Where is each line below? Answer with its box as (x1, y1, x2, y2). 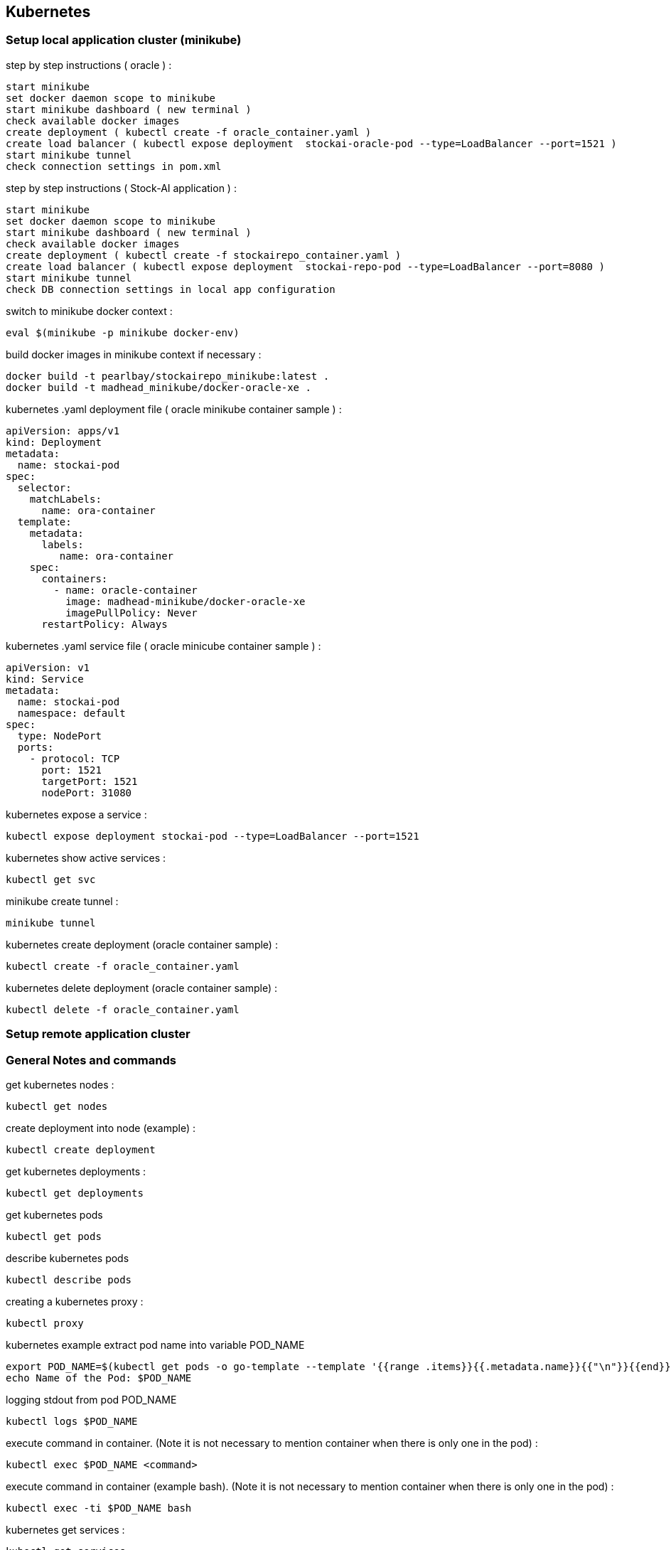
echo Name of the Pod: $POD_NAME (6, 1372, 192, 1384)
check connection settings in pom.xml (6, 160, 222, 172)
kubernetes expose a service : (6, 808, 147, 821)
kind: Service (6, 673, 84, 685)
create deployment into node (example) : (6, 1121, 196, 1134)
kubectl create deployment (6, 1143, 156, 1155)
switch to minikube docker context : (6, 304, 173, 317)
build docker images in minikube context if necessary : (6, 348, 262, 360)
